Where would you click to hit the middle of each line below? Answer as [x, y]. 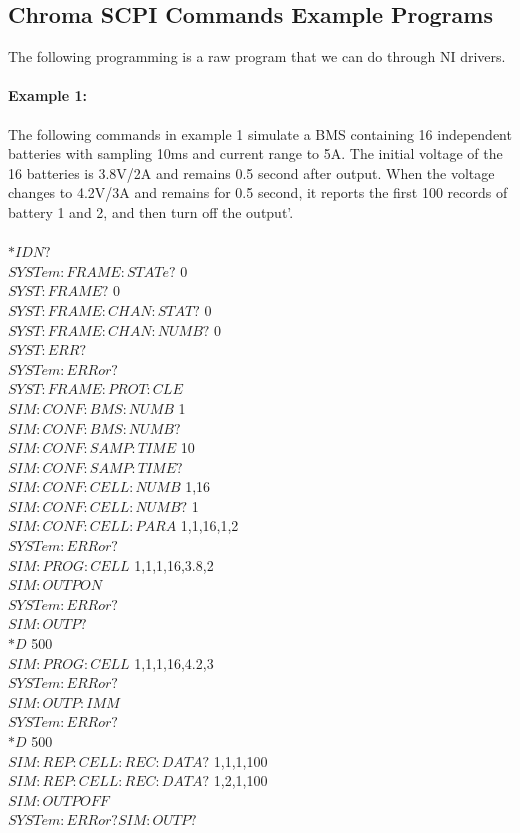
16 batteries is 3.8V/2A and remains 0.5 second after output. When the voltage [251, 172]
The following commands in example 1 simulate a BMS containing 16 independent [260, 133]
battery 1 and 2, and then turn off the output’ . [151, 211]
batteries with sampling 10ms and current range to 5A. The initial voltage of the [255, 153]
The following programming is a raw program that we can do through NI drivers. [257, 56]
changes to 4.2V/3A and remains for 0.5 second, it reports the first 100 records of [258, 192]
